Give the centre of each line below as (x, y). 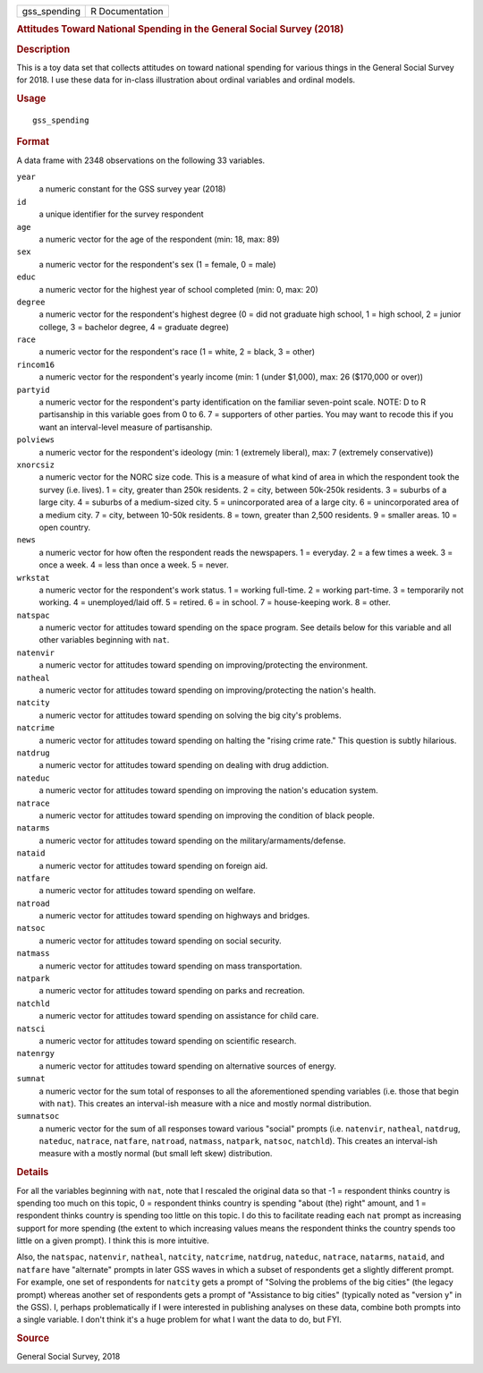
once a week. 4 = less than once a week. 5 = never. (134, 565)
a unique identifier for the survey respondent (122, 214)
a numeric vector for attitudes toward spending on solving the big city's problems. (190, 715)
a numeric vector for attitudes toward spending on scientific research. (168, 1040)
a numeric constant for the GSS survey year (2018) (132, 189)
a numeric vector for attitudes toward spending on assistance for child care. (179, 1016)
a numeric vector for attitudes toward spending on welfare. (148, 891)
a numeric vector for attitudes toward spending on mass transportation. (171, 966)
